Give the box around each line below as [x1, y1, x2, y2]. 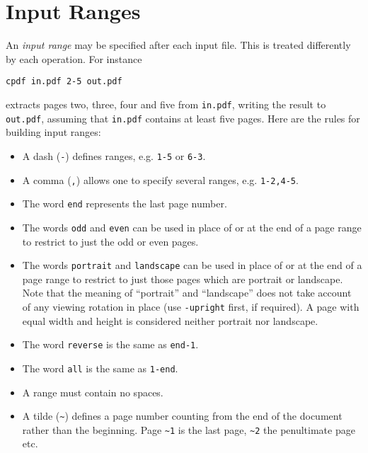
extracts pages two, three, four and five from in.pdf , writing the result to [6, 96, 326, 111]
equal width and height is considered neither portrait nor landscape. [22, 313, 318, 328]
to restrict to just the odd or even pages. [22, 234, 199, 248]
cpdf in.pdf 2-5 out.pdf [6, 76, 122, 87]
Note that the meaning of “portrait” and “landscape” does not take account [22, 285, 352, 300]
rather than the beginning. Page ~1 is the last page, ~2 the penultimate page [22, 422, 355, 437]
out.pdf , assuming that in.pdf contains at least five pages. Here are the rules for [6, 110, 360, 125]
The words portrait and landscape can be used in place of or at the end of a [22, 258, 362, 273]
